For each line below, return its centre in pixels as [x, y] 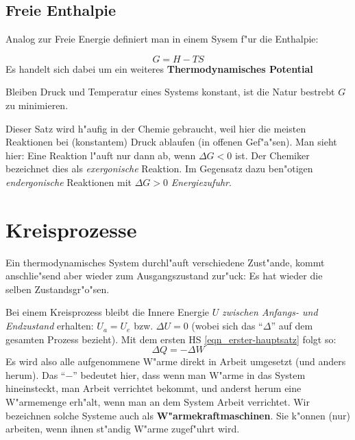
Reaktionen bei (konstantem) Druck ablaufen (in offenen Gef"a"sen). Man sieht [171, 142]
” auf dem [292, 326]
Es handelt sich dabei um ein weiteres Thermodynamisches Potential [159, 68]
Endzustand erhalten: [50, 326]
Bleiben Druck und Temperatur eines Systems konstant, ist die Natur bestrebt [170, 92]
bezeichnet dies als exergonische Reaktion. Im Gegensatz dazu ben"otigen [159, 169]
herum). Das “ [36, 374]
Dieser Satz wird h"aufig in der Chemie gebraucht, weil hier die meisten [156, 128]
